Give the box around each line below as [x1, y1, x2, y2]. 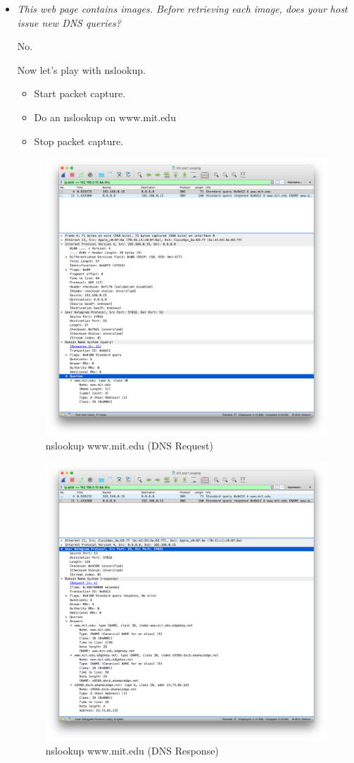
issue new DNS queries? [17, 15, 121, 30]
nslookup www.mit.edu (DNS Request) [45, 438, 213, 453]
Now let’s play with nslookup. [17, 62, 146, 77]
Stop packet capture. [34, 133, 124, 148]
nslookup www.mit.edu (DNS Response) [45, 743, 219, 757]
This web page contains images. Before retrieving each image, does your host [17, 1, 348, 15]
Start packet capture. [34, 86, 126, 101]
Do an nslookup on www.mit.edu [34, 109, 176, 124]
